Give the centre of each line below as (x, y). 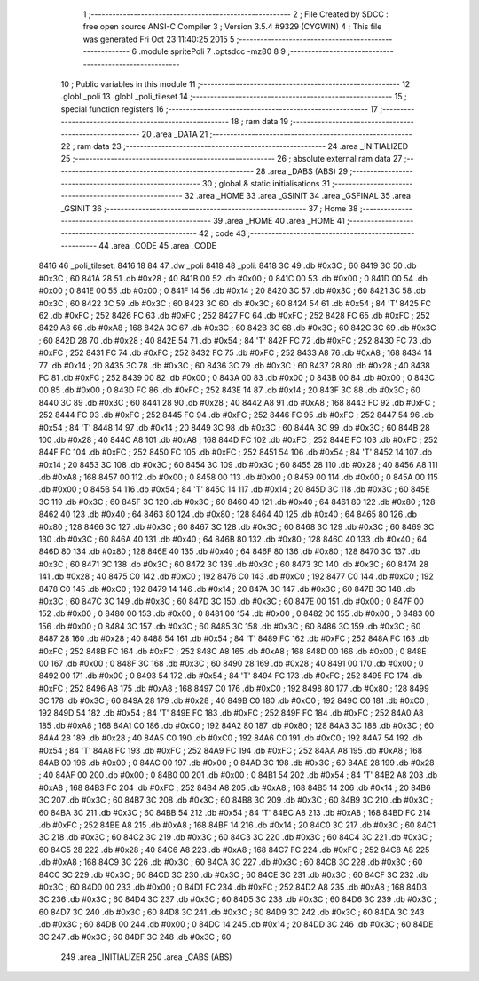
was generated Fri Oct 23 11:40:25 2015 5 (159, 39)
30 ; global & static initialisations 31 (266, 184)
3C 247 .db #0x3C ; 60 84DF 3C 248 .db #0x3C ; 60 (135, 937)
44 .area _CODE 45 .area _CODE (158, 246)
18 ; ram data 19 (259, 122)
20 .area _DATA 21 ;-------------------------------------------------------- (277, 134)
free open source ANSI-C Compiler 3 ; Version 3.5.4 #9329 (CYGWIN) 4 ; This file (232, 27)
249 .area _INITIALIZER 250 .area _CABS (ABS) (146, 957)
